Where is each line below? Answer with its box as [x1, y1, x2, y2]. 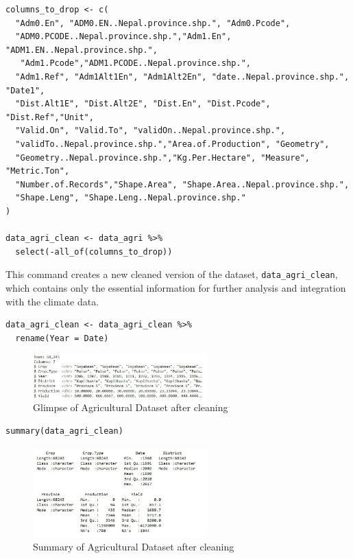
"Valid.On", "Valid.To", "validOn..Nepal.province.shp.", [15, 126, 286, 136]
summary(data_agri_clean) [5, 426, 123, 436]
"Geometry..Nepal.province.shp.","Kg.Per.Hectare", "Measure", [15, 152, 310, 163]
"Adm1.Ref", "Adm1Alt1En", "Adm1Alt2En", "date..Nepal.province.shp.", [15, 71, 350, 82]
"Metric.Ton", [5, 166, 70, 176]
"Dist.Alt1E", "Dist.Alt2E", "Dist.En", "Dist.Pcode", [15, 99, 271, 109]
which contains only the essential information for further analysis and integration [5, 280, 346, 294]
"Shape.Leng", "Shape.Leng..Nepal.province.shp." [15, 193, 246, 203]
